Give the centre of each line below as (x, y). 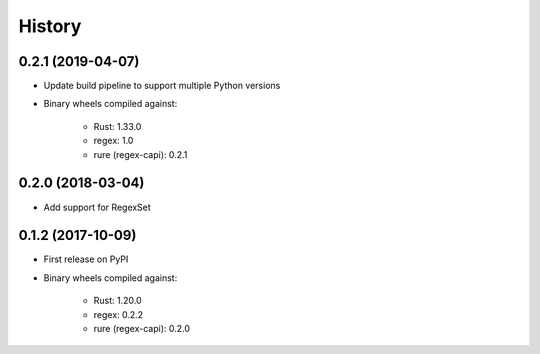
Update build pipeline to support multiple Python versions (162, 86)
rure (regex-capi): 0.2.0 (141, 328)
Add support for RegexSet (97, 207)
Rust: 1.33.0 (117, 126)
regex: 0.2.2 (118, 314)
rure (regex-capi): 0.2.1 (140, 154)
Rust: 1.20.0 (117, 301)
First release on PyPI (86, 259)
